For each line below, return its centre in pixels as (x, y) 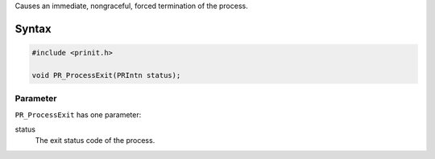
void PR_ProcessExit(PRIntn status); (106, 75)
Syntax (33, 29)
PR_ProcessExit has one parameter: (78, 114)
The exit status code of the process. (95, 141)
